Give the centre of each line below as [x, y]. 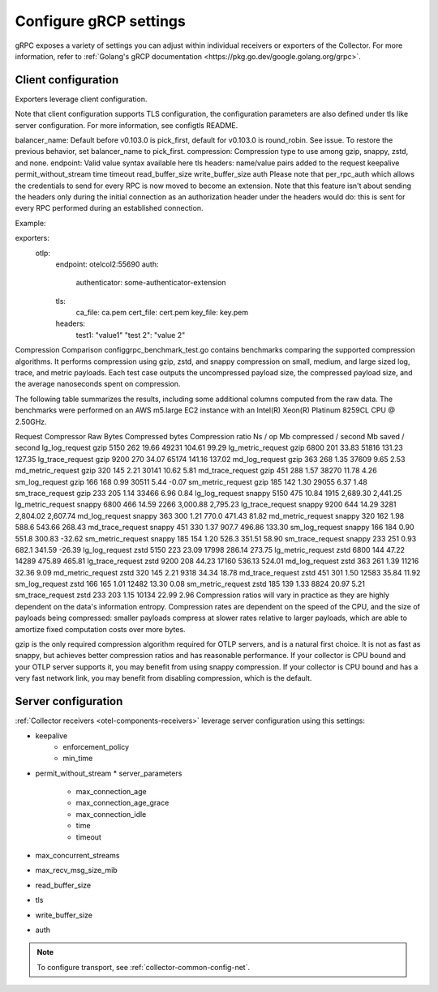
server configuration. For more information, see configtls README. [127, 125]
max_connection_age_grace [122, 803]
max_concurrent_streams [77, 856]
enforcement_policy [96, 746]
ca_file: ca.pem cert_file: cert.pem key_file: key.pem [162, 313]
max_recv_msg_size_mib [76, 870]
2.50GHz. [31, 421]
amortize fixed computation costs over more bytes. [100, 629]
